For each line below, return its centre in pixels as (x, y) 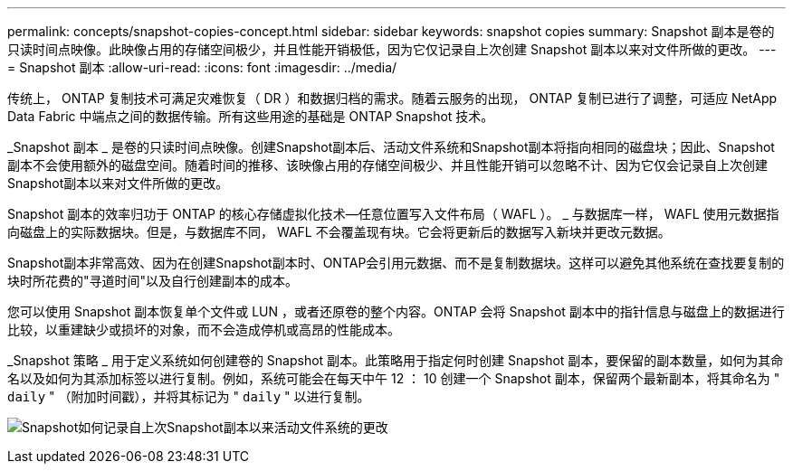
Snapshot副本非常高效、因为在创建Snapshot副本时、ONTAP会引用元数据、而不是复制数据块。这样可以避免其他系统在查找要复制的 (396, 263)
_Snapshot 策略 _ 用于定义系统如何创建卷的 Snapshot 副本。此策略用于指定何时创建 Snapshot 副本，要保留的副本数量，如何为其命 (396, 360)
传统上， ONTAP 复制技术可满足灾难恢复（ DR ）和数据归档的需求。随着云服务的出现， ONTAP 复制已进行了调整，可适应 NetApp (392, 98)
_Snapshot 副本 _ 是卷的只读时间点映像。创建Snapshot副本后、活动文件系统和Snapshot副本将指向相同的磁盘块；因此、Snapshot (391, 147)
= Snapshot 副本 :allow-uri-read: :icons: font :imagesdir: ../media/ (202, 67)
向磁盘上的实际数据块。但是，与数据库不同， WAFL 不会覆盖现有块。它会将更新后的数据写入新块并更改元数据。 (339, 232)
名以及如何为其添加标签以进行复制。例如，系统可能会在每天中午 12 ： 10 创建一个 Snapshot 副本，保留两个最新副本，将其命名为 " (394, 378)
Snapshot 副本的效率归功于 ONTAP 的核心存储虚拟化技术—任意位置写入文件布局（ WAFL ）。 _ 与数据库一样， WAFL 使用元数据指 (393, 214)
